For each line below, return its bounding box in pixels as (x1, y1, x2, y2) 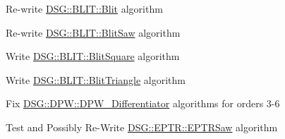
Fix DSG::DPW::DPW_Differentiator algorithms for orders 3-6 (6, 96, 280, 111)
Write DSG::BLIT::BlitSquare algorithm (6, 49, 180, 64)
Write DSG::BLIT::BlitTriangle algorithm (6, 72, 186, 87)
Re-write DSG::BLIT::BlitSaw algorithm (6, 25, 181, 40)
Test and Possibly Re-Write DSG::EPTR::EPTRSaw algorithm (6, 119, 278, 134)
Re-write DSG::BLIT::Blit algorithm (6, 1, 163, 16)
